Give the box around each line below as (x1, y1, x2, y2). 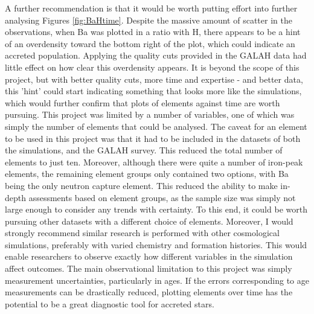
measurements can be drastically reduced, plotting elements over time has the (5, 286, 293, 298)
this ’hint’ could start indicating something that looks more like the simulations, (5, 85, 302, 97)
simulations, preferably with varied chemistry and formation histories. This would (5, 238, 307, 251)
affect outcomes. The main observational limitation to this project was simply (5, 262, 292, 275)
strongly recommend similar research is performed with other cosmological (5, 226, 280, 239)
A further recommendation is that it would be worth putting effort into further (5, 2, 298, 14)
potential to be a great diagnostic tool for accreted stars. (5, 297, 214, 310)
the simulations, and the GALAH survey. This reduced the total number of (5, 144, 283, 156)
